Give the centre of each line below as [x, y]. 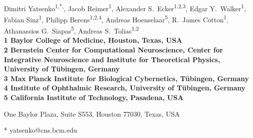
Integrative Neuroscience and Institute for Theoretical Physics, [112, 59]
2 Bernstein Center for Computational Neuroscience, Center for [114, 49]
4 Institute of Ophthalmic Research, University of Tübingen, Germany [125, 88]
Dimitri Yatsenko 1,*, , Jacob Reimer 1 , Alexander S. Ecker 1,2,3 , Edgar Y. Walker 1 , [125, 7]
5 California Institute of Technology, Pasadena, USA [94, 97]
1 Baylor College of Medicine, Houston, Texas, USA [93, 40]
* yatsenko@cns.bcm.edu [41, 130]
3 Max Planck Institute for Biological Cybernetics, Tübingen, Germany [126, 78]
